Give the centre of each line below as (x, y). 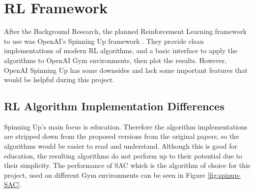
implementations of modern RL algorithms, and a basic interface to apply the (121, 50)
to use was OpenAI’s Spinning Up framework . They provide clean (104, 41)
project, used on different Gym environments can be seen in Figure (105, 175)
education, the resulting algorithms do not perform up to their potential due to (123, 155)
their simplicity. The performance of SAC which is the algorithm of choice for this (127, 165)
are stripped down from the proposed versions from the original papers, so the (122, 136)
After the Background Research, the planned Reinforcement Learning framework (125, 31)
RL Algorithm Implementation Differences (114, 106)
